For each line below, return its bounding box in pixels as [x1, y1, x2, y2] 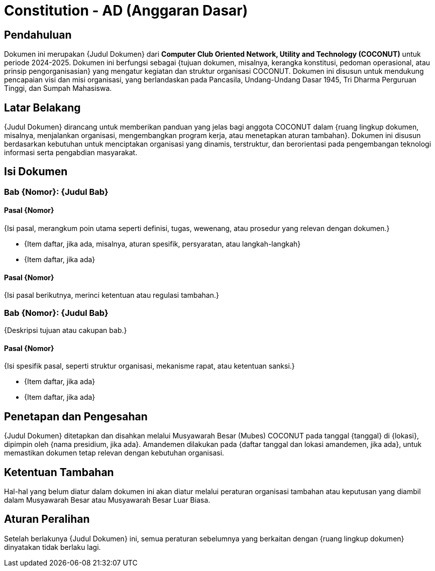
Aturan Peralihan [4, 513, 90, 526]
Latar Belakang [4, 101, 81, 114]
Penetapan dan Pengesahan [4, 410, 148, 423]
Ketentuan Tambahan [4, 466, 114, 479]
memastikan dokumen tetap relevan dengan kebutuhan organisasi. [4, 448, 225, 458]
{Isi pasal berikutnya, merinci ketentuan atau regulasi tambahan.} [4, 291, 219, 300]
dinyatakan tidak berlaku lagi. [4, 542, 101, 551]
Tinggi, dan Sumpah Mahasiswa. [4, 84, 112, 93]
